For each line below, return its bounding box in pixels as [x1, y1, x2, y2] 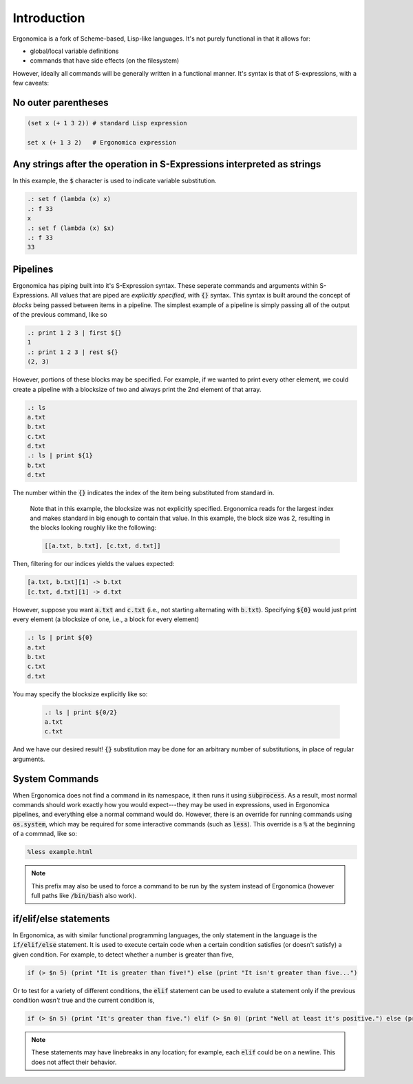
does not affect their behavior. [31, 1058, 117, 1066]
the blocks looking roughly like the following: [30, 523, 157, 532]
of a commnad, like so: [12, 830, 77, 838]
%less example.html [27, 848, 93, 856]
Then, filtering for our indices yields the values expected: [12, 560, 175, 568]
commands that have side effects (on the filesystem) [30, 56, 180, 65]
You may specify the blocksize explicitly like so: [12, 689, 148, 698]
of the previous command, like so [12, 311, 107, 318]
